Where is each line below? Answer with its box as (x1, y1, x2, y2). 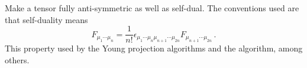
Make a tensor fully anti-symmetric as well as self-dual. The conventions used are (5, 2, 299, 14)
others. (5, 53, 30, 66)
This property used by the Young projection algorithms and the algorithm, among (5, 42, 303, 54)
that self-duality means (5, 13, 88, 25)
